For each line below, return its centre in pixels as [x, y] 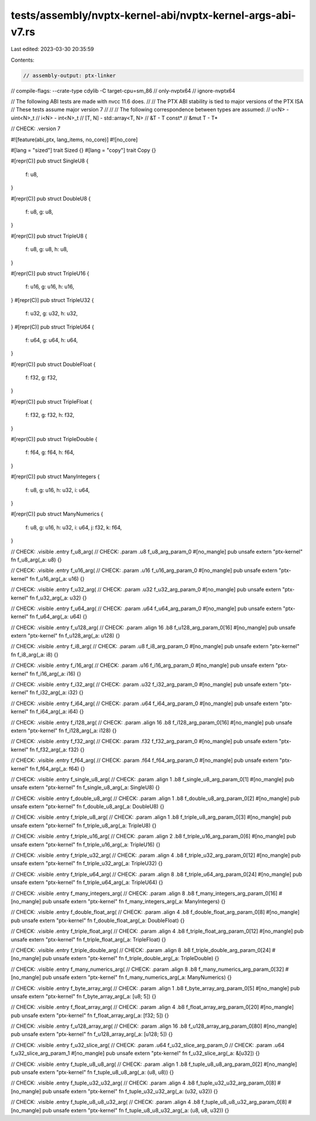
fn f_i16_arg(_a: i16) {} [55, 673]
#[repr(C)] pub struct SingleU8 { [50, 161]
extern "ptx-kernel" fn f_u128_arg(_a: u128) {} [66, 636]
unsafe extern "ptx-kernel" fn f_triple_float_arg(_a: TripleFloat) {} [88, 939]
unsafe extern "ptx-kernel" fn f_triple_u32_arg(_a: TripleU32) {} [87, 863]
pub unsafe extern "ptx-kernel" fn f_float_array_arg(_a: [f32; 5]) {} [90, 1015]
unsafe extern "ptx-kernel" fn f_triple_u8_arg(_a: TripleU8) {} [84, 825]
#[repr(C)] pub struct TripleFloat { [51, 401]
